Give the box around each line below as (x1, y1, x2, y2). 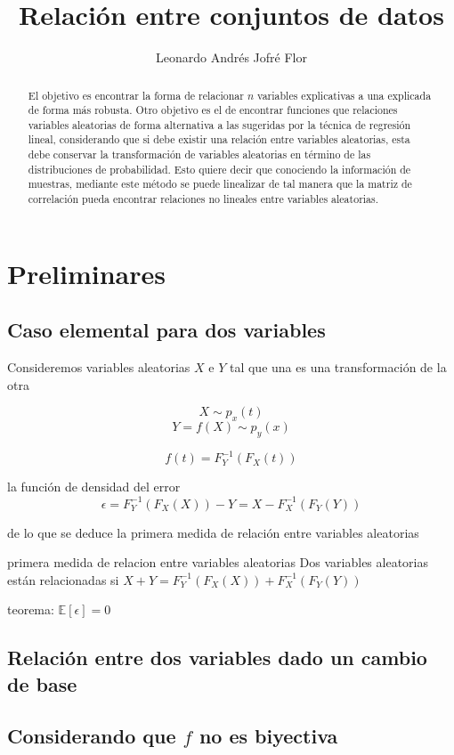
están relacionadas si (7, 570, 119, 589)
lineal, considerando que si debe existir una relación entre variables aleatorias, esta (28, 132, 410, 147)
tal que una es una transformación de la (229, 358, 447, 377)
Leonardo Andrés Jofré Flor (155, 48, 307, 67)
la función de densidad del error (7, 477, 181, 496)
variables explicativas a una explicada (257, 87, 432, 102)
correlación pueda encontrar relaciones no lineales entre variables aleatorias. (28, 191, 379, 207)
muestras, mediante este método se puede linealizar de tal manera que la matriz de (28, 176, 412, 191)
